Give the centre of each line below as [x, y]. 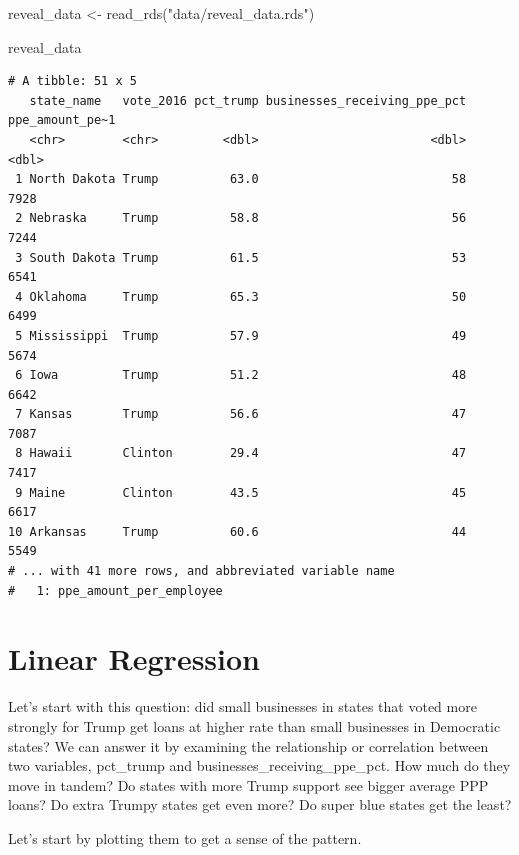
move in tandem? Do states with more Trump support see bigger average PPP [248, 784]
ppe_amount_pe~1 [62, 120]
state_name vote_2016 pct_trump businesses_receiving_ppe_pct [248, 100]
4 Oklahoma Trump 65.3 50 [241, 296]
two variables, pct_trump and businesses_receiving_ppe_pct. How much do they [259, 765]
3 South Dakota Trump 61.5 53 [241, 257]
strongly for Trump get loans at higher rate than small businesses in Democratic [254, 725]
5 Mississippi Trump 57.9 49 [241, 335]
